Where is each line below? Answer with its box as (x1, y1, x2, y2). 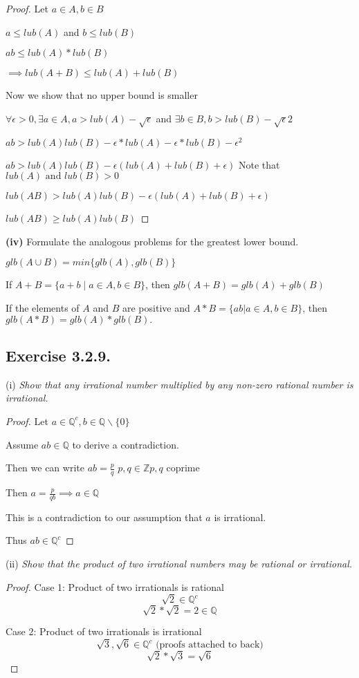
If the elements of (6, 301, 80, 314)
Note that (238, 157, 280, 171)
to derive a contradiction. (72, 437, 179, 451)
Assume (6, 437, 39, 451)
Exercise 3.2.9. (6, 344, 111, 366)
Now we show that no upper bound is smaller (6, 88, 198, 102)
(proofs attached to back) (156, 640, 264, 650)
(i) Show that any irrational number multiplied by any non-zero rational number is (6, 377, 353, 391)
